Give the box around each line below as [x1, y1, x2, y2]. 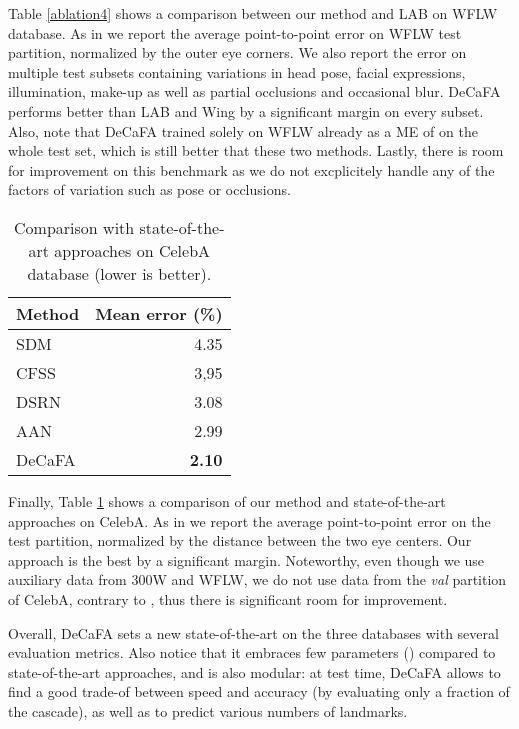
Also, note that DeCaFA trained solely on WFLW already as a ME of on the [8, 120, 478, 141]
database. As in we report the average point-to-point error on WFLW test [8, 22, 462, 43]
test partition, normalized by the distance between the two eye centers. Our [8, 530, 472, 551]
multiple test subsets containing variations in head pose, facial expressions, [8, 61, 466, 82]
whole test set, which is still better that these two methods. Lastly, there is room [8, 140, 504, 161]
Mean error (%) [95, 301, 223, 325]
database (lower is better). [27, 261, 212, 285]
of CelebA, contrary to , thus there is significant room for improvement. [8, 588, 448, 609]
